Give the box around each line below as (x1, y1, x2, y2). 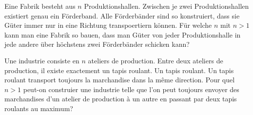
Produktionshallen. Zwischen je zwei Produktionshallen (84, 1, 249, 11)
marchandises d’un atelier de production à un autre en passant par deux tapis (4, 94, 237, 104)
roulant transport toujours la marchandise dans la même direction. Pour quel (4, 75, 235, 85)
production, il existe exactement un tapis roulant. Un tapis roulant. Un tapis (4, 65, 234, 75)
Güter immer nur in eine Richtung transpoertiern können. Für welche (4, 20, 212, 30)
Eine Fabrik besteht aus (4, 1, 76, 11)
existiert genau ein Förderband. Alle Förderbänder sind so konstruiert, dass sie (4, 10, 240, 20)
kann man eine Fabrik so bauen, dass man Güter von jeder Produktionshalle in (4, 29, 241, 39)
